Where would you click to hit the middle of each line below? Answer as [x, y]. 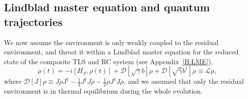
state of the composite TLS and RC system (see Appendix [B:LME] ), [109, 61]
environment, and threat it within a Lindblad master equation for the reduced [121, 52]
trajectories [33, 21]
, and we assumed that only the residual [184, 81]
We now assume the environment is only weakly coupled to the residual [111, 42]
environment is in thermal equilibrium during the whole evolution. [103, 91]
